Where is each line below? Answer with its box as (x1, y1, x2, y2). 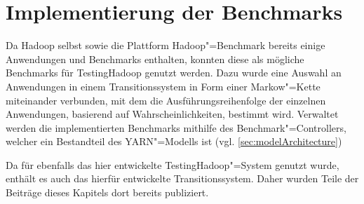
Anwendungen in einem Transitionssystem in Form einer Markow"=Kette (6, 79, 321, 93)
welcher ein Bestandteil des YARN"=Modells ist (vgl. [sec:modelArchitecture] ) (6, 134, 342, 149)
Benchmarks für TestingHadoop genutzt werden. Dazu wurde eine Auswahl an (6, 65, 342, 80)
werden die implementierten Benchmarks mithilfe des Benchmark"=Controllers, (6, 120, 346, 135)
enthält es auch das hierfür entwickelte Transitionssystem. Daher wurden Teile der (6, 171, 359, 186)
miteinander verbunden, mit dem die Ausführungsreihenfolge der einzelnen (6, 93, 326, 107)
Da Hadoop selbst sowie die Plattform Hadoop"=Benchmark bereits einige (6, 38, 325, 53)
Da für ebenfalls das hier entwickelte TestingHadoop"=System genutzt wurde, (6, 157, 339, 172)
